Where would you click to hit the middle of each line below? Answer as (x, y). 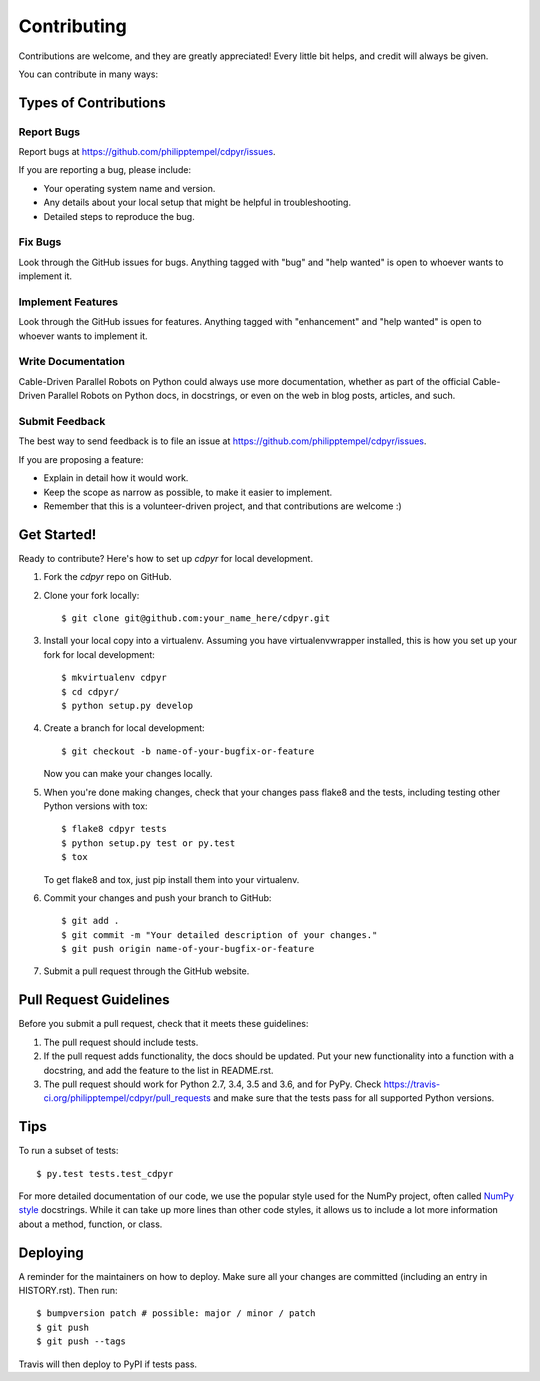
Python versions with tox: (96, 806)
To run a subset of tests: (68, 1151)
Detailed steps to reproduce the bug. (119, 216)
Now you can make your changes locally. (128, 774)
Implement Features (68, 302)
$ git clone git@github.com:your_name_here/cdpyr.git (195, 618)
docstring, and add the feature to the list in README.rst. (158, 1070)
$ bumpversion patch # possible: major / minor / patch (176, 1313)
